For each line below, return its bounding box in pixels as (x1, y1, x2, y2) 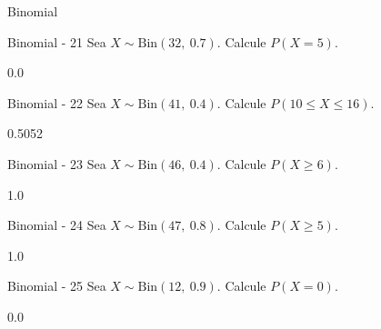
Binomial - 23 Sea (7, 154, 106, 173)
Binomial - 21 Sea (7, 32, 106, 51)
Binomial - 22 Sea (7, 93, 106, 112)
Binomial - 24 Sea (7, 215, 106, 234)
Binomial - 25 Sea (7, 276, 106, 295)
